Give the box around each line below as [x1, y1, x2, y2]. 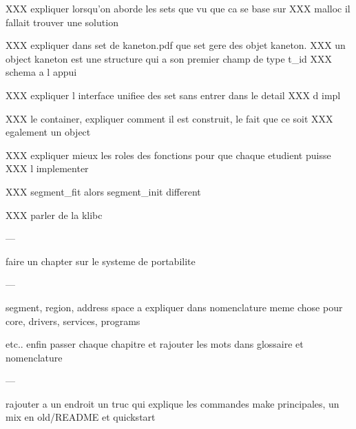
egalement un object [6, 125, 91, 139]
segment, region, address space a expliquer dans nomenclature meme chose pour [6, 300, 343, 314]
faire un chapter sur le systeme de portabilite [6, 253, 196, 268]
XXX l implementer [6, 161, 89, 176]
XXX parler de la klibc [6, 207, 103, 222]
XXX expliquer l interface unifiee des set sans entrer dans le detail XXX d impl [6, 87, 341, 102]
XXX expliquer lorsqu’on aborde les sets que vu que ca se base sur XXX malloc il [6, 1, 350, 15]
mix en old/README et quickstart [6, 410, 156, 424]
